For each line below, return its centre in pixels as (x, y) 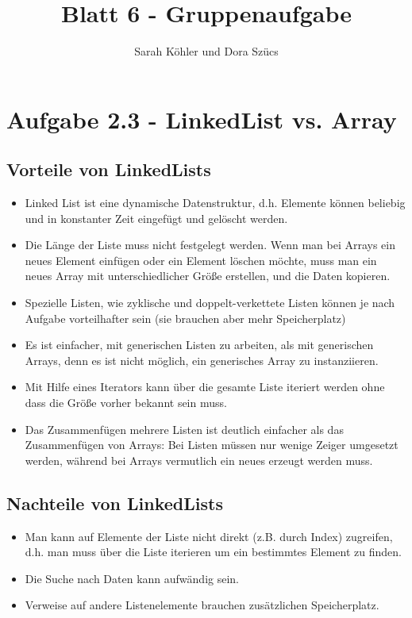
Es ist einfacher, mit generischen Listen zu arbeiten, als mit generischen (199, 345)
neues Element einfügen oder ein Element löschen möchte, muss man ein (201, 260)
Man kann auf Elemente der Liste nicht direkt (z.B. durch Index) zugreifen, (209, 536)
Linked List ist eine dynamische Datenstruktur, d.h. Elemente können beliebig (215, 203)
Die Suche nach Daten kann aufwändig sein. (132, 578)
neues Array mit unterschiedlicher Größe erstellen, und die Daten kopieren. (208, 276)
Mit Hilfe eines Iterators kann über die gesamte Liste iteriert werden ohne (205, 387)
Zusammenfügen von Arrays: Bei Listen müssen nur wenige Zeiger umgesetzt (212, 445)
